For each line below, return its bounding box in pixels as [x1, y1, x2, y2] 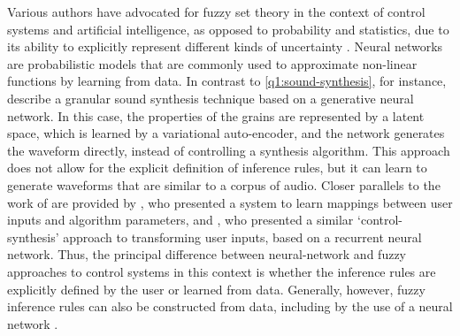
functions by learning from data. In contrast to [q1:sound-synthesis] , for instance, [7, 72, 447, 90]
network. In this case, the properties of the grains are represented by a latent [7, 106, 425, 125]
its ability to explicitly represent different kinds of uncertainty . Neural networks [7, 37, 443, 56]
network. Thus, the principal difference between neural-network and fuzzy [7, 245, 406, 263]
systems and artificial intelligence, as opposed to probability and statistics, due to [7, 19, 449, 38]
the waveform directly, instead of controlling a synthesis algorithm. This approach [7, 141, 450, 159]
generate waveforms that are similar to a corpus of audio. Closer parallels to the [7, 175, 441, 194]
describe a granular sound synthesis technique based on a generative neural [7, 88, 414, 107]
